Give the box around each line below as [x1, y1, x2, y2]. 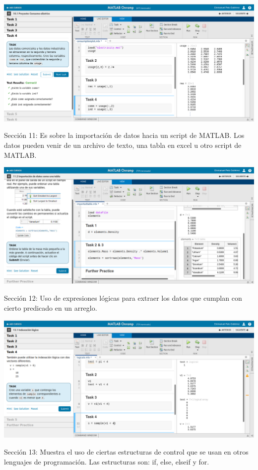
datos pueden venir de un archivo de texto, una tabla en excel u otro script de [4, 139, 242, 150]
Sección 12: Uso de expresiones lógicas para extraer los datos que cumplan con [4, 292, 242, 303]
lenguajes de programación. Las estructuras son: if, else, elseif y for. [4, 456, 209, 467]
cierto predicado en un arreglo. [4, 302, 97, 313]
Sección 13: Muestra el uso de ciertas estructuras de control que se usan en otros [4, 447, 249, 457]
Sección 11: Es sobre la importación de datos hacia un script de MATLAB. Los [4, 130, 245, 140]
